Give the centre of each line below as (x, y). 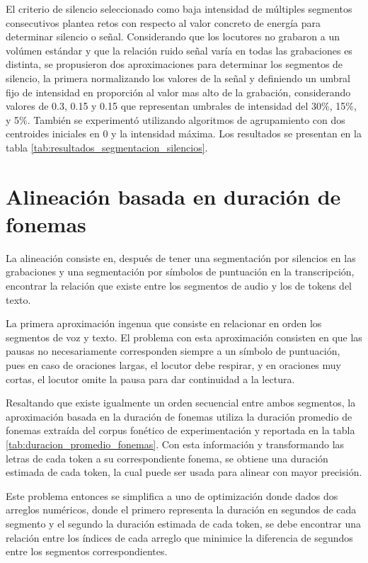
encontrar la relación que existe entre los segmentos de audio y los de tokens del (179, 286)
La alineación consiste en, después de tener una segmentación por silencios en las (181, 257)
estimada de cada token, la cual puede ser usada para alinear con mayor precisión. (184, 472)
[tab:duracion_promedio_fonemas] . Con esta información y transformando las (175, 444)
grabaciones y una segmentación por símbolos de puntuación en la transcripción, (180, 272)
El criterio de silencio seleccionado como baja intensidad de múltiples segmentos (179, 8)
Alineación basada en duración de (173, 196)
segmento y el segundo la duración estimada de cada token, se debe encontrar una (184, 523)
